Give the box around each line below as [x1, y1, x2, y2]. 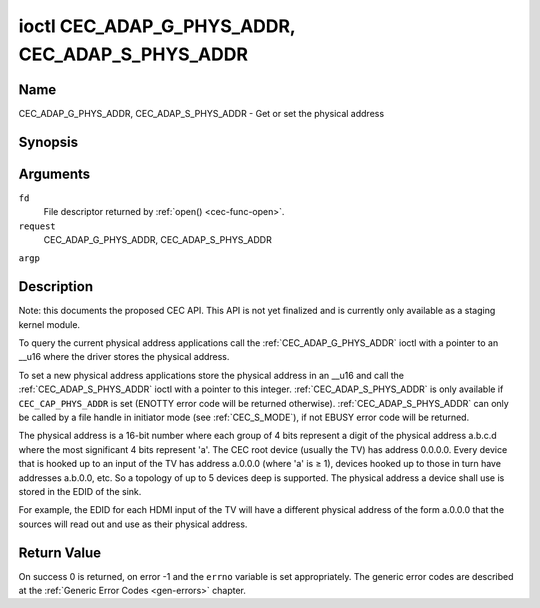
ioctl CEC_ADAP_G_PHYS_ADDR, [18, 15, 296, 37]
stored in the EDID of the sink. [18, 485, 142, 497]
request [18, 220, 57, 232]
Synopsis [18, 133, 79, 150]
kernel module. [18, 318, 80, 330]
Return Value [18, 544, 102, 561]
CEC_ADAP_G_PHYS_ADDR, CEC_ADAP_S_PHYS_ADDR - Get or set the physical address [18, 107, 385, 119]
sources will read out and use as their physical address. [18, 518, 248, 530]
